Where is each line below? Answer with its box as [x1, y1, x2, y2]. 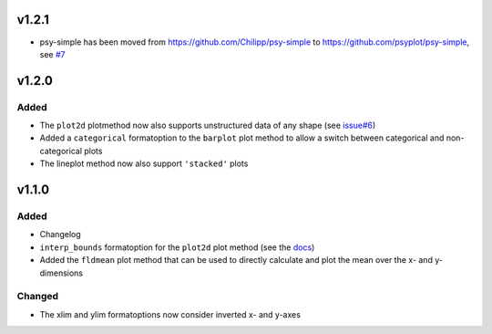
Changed [16, 290, 59, 303]
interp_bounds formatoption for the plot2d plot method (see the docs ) [39, 242, 315, 253]
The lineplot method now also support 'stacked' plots [39, 158, 249, 169]
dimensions [39, 267, 84, 278]
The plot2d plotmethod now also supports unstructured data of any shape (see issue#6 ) [39, 120, 376, 131]
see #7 [39, 48, 66, 59]
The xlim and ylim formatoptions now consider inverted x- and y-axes [39, 308, 301, 319]
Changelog [39, 229, 81, 240]
